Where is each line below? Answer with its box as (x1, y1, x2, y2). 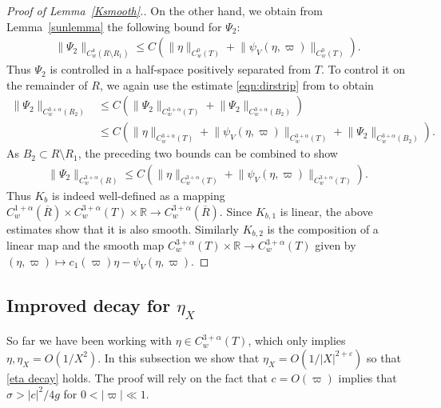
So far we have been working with (6, 332, 172, 349)
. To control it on (320, 61, 405, 78)
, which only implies (248, 332, 346, 349)
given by (315, 237, 356, 253)
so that (367, 349, 401, 366)
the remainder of (6, 76, 88, 93)
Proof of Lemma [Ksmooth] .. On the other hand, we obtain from (6, 2, 323, 18)
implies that (338, 369, 397, 386)
